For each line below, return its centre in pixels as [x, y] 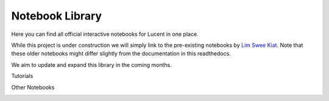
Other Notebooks [33, 87]
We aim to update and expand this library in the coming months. [91, 64]
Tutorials [22, 76]
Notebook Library [57, 16]
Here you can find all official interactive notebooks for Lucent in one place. [105, 34]
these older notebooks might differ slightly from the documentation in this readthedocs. [121, 54]
